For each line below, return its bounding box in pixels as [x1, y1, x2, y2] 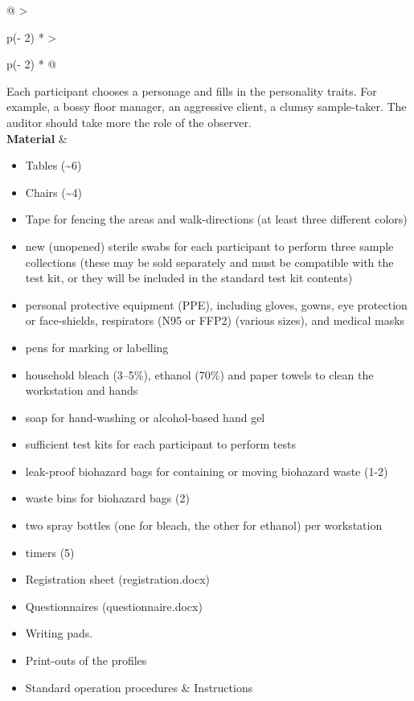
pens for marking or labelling [25, 338, 169, 355]
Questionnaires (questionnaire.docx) [25, 597, 203, 614]
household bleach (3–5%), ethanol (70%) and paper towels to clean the [25, 366, 374, 383]
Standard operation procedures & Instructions [25, 678, 253, 695]
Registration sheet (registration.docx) [25, 571, 211, 588]
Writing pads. [25, 625, 93, 642]
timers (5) [25, 543, 75, 560]
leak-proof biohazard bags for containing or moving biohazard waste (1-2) [25, 462, 388, 479]
